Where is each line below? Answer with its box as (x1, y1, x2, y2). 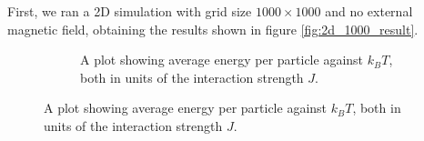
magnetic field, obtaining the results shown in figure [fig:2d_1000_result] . (7, 19, 419, 38)
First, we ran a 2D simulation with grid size (7, 2, 252, 20)
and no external (325, 2, 413, 20)
